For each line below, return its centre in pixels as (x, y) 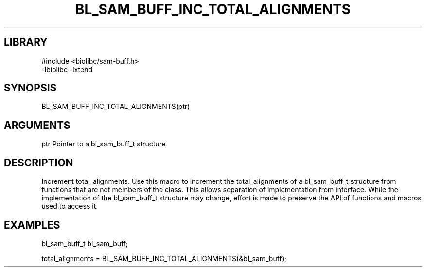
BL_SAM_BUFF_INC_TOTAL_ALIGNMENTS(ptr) (116, 107)
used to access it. (70, 206)
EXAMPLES (32, 225)
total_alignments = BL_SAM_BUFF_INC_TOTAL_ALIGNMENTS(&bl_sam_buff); (164, 258)
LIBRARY (26, 42)
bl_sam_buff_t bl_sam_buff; (85, 243)
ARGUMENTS (37, 125)
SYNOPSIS (30, 88)
